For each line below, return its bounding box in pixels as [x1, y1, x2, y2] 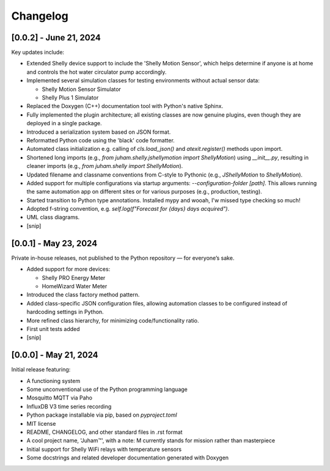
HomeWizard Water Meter [42, 282, 108, 290]
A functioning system [26, 377, 81, 384]
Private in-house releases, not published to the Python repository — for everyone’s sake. [11, 254, 235, 261]
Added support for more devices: [26, 266, 111, 273]
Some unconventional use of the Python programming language [26, 385, 188, 393]
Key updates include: [11, 49, 64, 56]
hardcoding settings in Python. [26, 309, 104, 316]
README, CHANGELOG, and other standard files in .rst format [26, 428, 183, 436]
